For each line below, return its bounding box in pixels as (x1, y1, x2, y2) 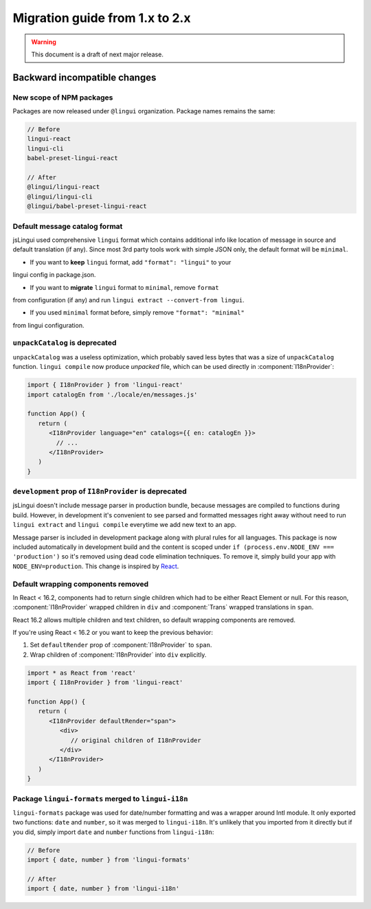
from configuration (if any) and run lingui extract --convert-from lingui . (12, 295, 245, 304)
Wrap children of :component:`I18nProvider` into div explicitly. (30, 650, 207, 659)
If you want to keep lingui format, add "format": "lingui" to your (30, 258, 232, 266)
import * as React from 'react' (27, 669, 137, 677)
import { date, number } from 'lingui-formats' (27, 856, 190, 864)
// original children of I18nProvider (70, 736, 202, 744)
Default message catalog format (12, 221, 123, 231)
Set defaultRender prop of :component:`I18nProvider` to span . (30, 641, 212, 649)
